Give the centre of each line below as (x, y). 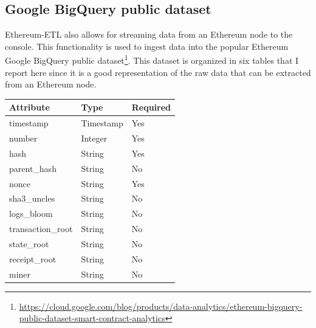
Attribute (29, 107)
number (23, 138)
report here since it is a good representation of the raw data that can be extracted (158, 72)
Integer (94, 138)
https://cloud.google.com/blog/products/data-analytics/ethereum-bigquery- (161, 306)
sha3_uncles (32, 198)
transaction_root (41, 229)
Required (151, 107)
